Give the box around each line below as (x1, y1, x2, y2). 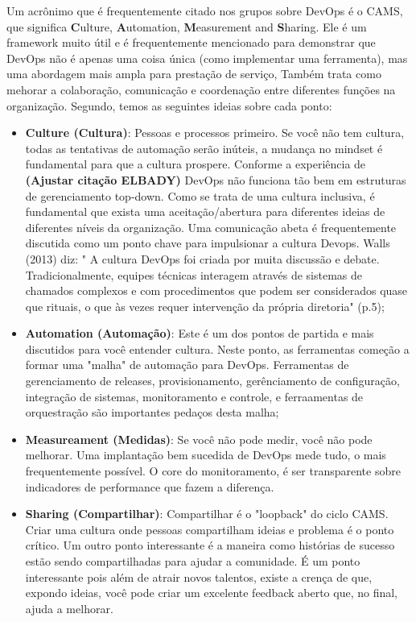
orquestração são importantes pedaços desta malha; (25, 404, 279, 421)
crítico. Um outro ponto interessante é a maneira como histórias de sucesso (25, 537, 395, 554)
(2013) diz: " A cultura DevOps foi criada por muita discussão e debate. (25, 250, 380, 267)
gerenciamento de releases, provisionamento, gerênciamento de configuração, (25, 372, 400, 389)
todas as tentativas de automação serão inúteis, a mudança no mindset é (25, 139, 383, 156)
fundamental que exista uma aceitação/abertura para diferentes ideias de (25, 203, 385, 220)
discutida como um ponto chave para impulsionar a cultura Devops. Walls (25, 234, 390, 251)
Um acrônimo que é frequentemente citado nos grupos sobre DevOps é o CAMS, (6, 2, 403, 19)
